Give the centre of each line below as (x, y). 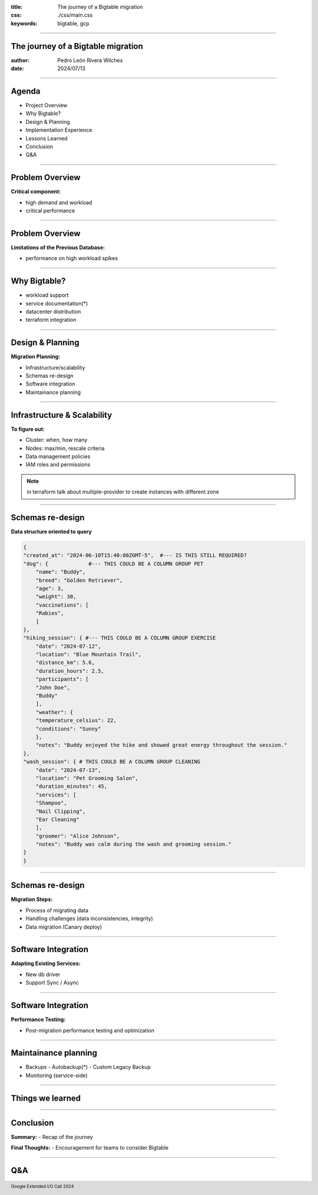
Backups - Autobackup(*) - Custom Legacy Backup (88, 1067)
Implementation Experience (59, 130)
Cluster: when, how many (57, 440)
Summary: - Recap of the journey (52, 1137)
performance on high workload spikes (72, 258)
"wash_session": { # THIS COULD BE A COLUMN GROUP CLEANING (112, 762)
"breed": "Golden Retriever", (79, 580)
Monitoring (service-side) (57, 1075)
